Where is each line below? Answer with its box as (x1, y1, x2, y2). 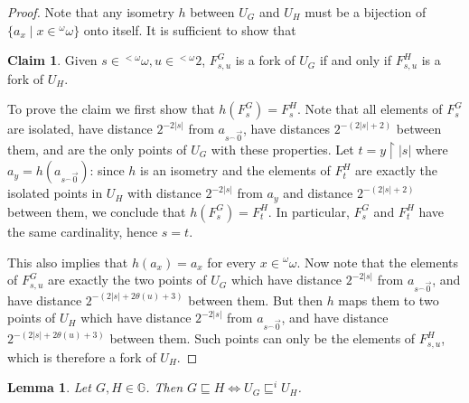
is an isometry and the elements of (140, 161, 331, 180)
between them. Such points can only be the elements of (109, 329, 416, 348)
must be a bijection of (305, 3, 427, 21)
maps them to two (338, 290, 439, 309)
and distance (283, 183, 353, 202)
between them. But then (188, 290, 323, 309)
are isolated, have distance (7, 119, 153, 138)
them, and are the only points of (7, 139, 187, 158)
